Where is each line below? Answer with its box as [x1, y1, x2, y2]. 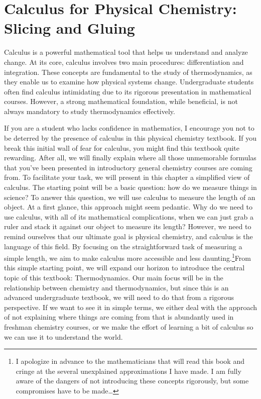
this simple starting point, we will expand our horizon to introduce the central [4, 262, 245, 273]
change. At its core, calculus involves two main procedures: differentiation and [4, 56, 244, 67]
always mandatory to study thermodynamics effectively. [4, 106, 175, 116]
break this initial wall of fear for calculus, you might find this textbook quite [4, 142, 240, 153]
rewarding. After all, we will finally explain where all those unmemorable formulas [4, 152, 256, 163]
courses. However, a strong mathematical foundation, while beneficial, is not [4, 96, 238, 107]
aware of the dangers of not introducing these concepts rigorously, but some [16, 375, 249, 386]
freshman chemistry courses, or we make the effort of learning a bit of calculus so [4, 322, 253, 332]
